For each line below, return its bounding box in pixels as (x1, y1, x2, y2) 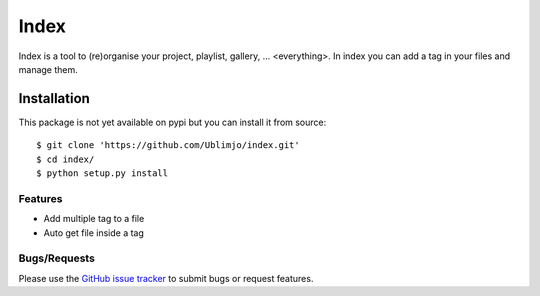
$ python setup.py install (36, 168, 169, 179)
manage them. (18, 63, 79, 75)
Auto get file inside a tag (43, 226, 145, 239)
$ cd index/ (36, 153, 95, 165)
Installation (18, 90, 90, 107)
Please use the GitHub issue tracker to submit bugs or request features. (18, 272, 314, 284)
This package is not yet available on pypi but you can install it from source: (18, 116, 327, 128)
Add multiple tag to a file (43, 213, 145, 225)
